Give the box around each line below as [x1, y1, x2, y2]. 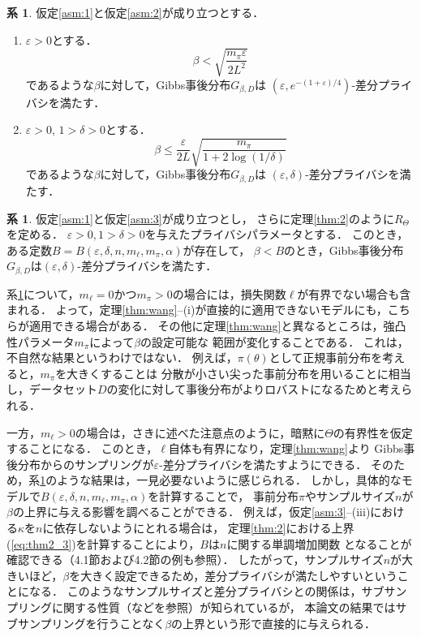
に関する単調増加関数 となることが [226, 535, 412, 552]
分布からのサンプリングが [17, 455, 154, 472]
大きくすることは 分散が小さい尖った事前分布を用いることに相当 [67, 364, 411, 381]
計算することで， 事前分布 [159, 487, 299, 504]
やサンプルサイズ [304, 487, 396, 504]
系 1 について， [6, 285, 79, 302]
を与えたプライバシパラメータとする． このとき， [144, 226, 409, 243]
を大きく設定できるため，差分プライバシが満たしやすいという [69, 566, 397, 583]
